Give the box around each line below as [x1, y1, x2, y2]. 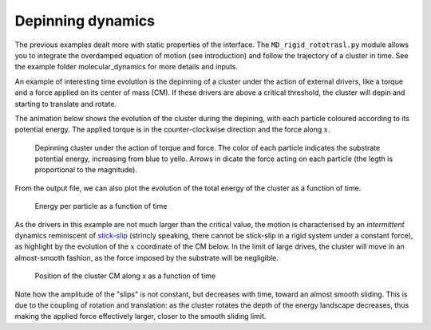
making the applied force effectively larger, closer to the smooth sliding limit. [14, 312, 267, 321]
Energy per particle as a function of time [34, 202, 168, 211]
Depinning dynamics [14, 12, 156, 29]
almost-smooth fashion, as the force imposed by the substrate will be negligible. [14, 253, 279, 262]
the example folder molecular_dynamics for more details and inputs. [14, 62, 239, 72]
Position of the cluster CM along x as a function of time [34, 271, 215, 281]
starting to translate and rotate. [14, 99, 117, 108]
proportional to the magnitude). [34, 165, 137, 175]
